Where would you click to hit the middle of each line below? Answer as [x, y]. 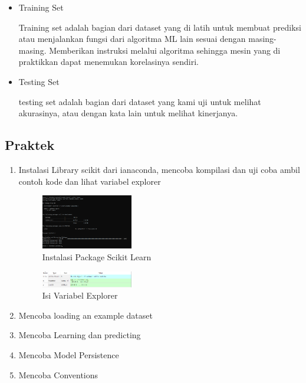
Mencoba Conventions [58, 374]
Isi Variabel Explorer [80, 295]
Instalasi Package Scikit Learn [97, 257]
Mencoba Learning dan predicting [80, 335]
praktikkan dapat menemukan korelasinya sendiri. [108, 62]
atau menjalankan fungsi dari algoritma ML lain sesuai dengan [132, 39]
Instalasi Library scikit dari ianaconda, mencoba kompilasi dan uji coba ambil [159, 169]
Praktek [30, 145]
